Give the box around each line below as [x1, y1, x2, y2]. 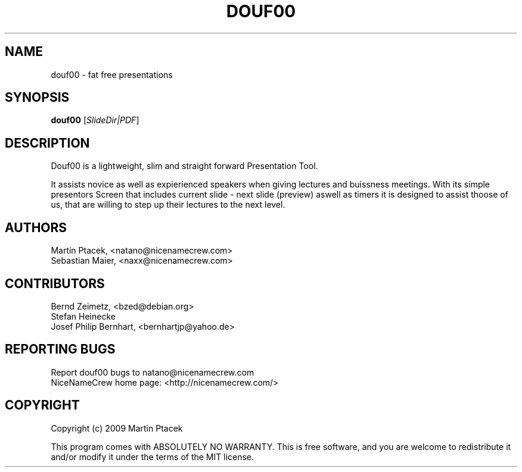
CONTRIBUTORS [5, 276, 105, 291]
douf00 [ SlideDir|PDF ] [51, 115, 139, 126]
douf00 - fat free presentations [51, 69, 173, 80]
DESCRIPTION [5, 135, 90, 151]
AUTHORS [5, 220, 67, 235]
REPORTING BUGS [5, 342, 116, 357]
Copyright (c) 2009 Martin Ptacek [51, 423, 183, 433]
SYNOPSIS [5, 90, 70, 105]
